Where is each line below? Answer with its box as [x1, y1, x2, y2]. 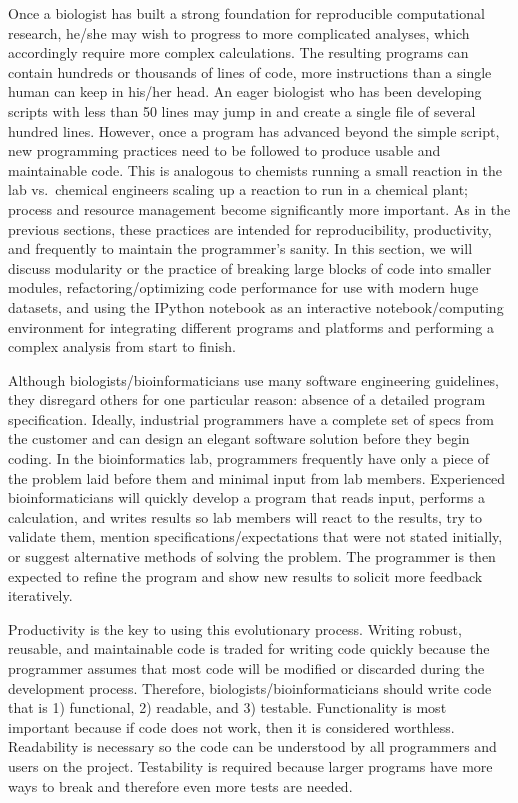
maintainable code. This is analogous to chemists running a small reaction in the [8, 159, 503, 180]
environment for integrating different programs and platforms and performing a [8, 316, 494, 337]
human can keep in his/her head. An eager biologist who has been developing [8, 81, 482, 102]
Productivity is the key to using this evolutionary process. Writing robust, [8, 618, 462, 639]
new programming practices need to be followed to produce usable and [8, 140, 441, 161]
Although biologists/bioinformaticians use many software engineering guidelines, [8, 369, 500, 390]
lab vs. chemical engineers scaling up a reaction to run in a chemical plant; [8, 179, 468, 200]
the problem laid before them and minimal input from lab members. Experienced [8, 467, 506, 488]
